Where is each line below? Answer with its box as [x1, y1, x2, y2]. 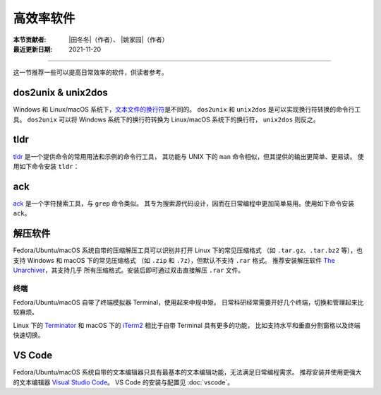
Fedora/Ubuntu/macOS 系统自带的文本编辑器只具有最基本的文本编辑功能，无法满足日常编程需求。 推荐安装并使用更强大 [13, 368, 362, 377]
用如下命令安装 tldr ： [13, 162, 80, 170]
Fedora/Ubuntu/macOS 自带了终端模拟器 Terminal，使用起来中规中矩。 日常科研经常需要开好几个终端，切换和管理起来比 [13, 298, 364, 307]
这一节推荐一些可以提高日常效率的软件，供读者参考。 [13, 68, 168, 77]
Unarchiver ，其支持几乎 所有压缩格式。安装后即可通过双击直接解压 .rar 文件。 [13, 266, 245, 274]
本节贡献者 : [13, 35, 47, 44]
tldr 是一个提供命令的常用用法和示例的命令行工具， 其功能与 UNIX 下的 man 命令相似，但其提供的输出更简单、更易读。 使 [13, 152, 364, 160]
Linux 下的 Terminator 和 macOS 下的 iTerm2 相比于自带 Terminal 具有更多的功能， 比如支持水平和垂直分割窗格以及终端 [13, 321, 361, 329]
